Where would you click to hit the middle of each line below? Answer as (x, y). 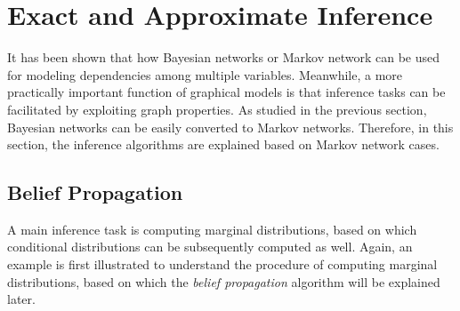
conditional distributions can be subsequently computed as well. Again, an (210, 247)
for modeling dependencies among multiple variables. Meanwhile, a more (205, 74)
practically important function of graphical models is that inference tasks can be (226, 92)
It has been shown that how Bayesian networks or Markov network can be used (224, 57)
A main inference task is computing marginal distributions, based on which (212, 229)
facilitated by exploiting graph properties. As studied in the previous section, (217, 109)
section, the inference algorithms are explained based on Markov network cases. (223, 144)
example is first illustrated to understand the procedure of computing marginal (222, 264)
